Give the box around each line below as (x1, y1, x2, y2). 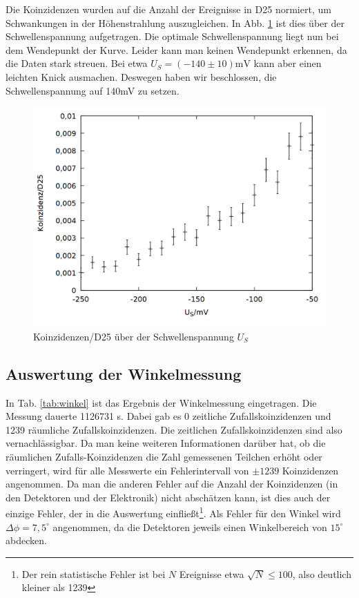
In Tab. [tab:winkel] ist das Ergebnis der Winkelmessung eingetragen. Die (6, 395, 317, 409)
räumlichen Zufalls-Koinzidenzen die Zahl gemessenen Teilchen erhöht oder (6, 449, 322, 463)
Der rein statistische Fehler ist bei (21, 566, 166, 581)
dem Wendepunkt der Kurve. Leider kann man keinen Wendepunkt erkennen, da (6, 42, 347, 57)
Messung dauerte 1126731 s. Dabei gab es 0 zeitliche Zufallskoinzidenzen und (6, 409, 331, 423)
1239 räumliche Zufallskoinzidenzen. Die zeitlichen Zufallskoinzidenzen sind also (6, 422, 342, 436)
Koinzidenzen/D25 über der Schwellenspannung (33, 329, 234, 343)
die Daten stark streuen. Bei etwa (6, 56, 148, 70)
